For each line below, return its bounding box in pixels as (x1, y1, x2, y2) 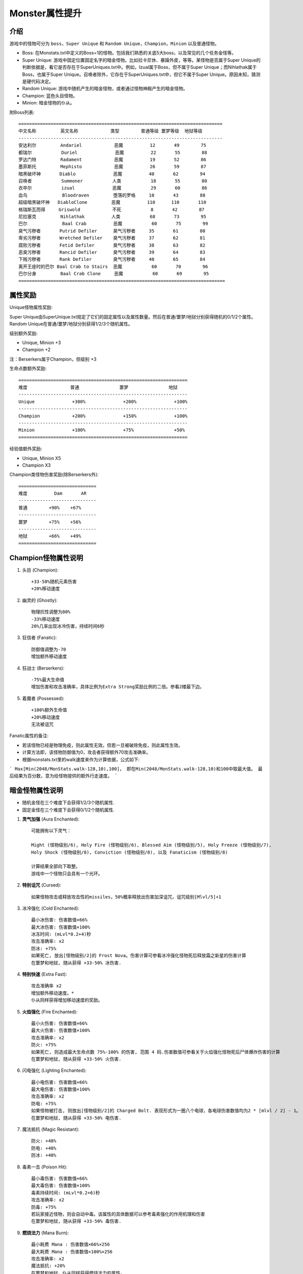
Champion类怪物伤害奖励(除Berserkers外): (9, 471, 99, 477)
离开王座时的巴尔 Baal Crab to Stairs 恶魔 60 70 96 (18, 263, 208, 270)
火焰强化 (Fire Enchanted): (22, 1008, 78, 1015)
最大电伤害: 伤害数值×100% (31, 1086, 91, 1093)
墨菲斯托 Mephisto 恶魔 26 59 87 (18, 164, 206, 170)
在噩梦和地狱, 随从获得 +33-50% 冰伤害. (31, 960, 122, 966)
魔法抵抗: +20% (31, 1263, 66, 1269)
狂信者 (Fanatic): (22, 634, 57, 641)
